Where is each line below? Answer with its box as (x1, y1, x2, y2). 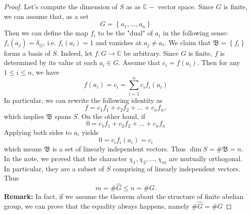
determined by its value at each (4, 57, 97, 67)
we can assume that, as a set (4, 11, 89, 21)
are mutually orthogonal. (169, 153, 243, 163)
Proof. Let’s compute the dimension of (4, 1, 118, 11)
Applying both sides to (4, 127, 72, 137)
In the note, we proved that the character (4, 153, 127, 163)
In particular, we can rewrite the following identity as (4, 95, 163, 105)
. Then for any (197, 57, 240, 67)
